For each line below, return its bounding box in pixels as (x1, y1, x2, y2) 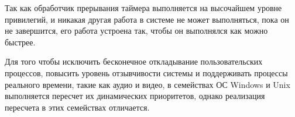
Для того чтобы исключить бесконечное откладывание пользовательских (5, 55, 263, 68)
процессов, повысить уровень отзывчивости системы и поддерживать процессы (5, 66, 288, 79)
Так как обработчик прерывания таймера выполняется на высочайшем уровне (5, 2, 282, 13)
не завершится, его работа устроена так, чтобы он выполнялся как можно (5, 24, 268, 37)
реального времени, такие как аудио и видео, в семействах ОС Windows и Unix (5, 78, 290, 90)
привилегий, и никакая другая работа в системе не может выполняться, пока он (5, 13, 289, 25)
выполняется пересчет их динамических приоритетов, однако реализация (5, 90, 265, 102)
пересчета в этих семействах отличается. (5, 101, 150, 113)
